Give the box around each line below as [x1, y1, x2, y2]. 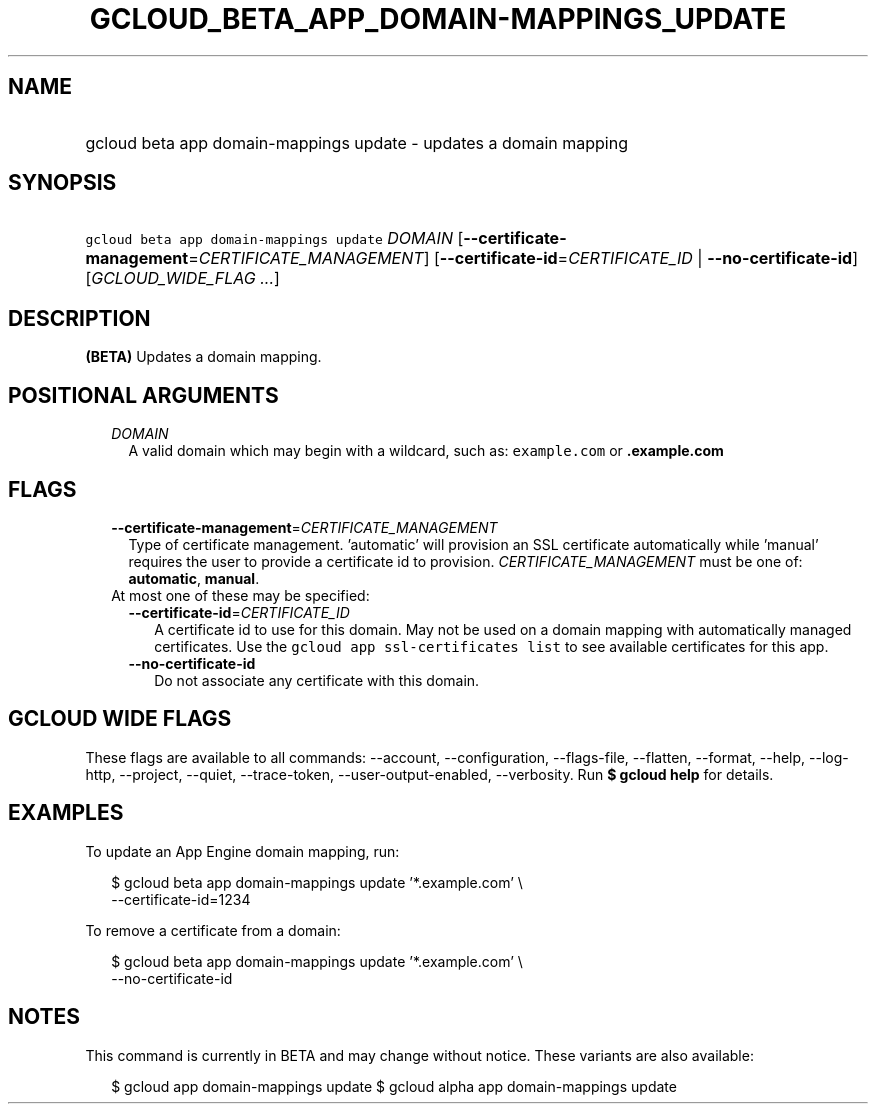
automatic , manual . [128, 569, 260, 587]
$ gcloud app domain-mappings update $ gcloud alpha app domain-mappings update [111, 1077, 677, 1095]
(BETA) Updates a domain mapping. [85, 348, 322, 366]
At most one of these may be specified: [111, 586, 370, 604]
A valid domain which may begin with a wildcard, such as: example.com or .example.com [128, 442, 724, 460]
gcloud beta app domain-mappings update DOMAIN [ [85, 228, 464, 249]
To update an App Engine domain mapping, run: [85, 842, 400, 860]
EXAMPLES [8, 800, 124, 826]
